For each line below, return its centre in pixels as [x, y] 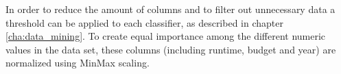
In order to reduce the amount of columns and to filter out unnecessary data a [170, 9]
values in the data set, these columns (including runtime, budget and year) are [171, 49]
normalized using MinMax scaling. [78, 63]
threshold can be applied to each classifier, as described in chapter [144, 22]
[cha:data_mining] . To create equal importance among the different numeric [166, 36]
